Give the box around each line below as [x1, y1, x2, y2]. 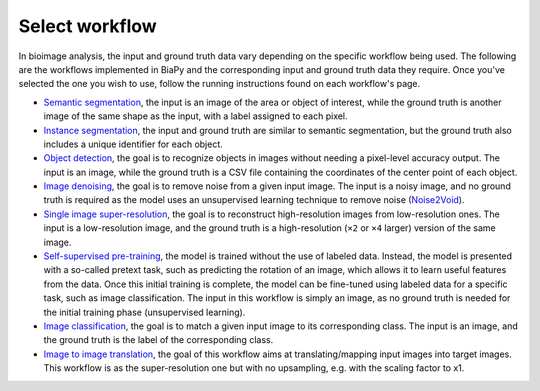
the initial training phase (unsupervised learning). [43, 306, 246, 318]
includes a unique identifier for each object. [43, 138, 224, 150]
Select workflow [18, 15, 157, 37]
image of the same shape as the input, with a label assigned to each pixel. [43, 110, 349, 122]
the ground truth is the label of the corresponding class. [43, 334, 274, 346]
